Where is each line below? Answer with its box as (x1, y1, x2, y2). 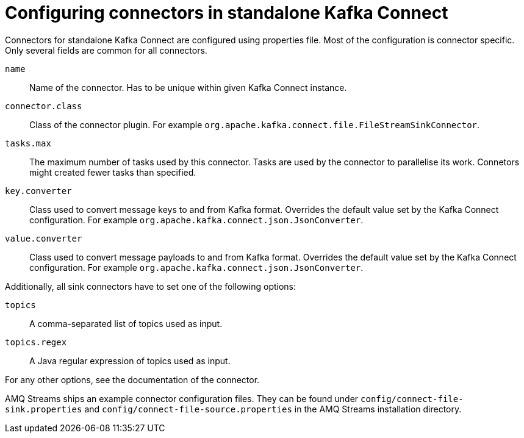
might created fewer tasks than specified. (29, 167, 196, 178)
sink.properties (5, 404, 82, 414)
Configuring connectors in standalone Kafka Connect (5, 2, 448, 23)
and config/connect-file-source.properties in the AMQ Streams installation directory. (84, 403, 462, 414)
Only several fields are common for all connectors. (5, 45, 207, 56)
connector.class (5, 101, 82, 111)
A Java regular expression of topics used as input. (29, 355, 231, 366)
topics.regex (5, 337, 67, 347)
